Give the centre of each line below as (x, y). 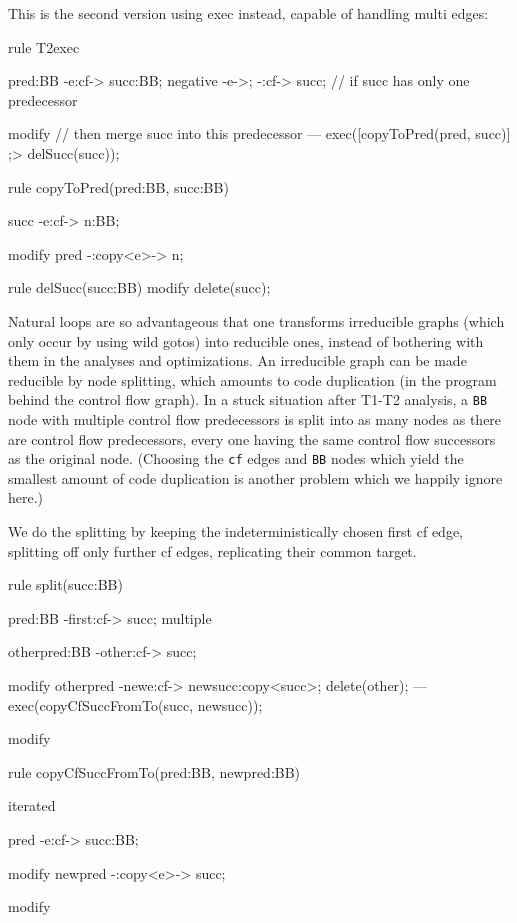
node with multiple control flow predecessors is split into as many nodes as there (255, 418)
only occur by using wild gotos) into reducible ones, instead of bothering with (246, 340)
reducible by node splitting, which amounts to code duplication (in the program (252, 379)
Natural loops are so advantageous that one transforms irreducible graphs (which (256, 320)
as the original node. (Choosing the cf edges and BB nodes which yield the (236, 458)
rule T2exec (44, 46)
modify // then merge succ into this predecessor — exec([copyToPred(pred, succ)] (259, 133)
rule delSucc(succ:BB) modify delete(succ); (139, 287)
